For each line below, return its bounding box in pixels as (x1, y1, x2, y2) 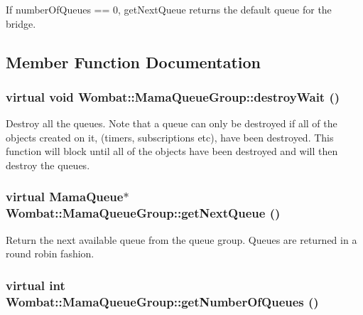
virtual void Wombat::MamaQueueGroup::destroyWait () (6, 87, 340, 105)
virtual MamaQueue (6, 188, 124, 205)
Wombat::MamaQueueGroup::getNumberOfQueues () (6, 292, 319, 310)
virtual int (6, 276, 65, 294)
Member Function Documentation (6, 50, 261, 73)
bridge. (6, 16, 36, 31)
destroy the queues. (6, 157, 90, 172)
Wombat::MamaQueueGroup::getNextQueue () (6, 204, 281, 222)
